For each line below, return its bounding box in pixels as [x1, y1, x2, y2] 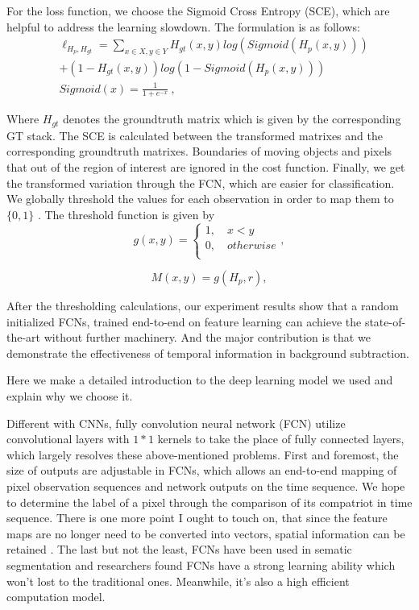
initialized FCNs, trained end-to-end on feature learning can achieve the [6, 313, 362, 330]
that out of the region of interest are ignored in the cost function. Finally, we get [6, 159, 405, 176]
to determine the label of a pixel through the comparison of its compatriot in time [6, 493, 413, 510]
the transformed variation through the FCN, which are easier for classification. [6, 174, 395, 191]
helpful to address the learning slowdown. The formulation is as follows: [6, 18, 360, 35]
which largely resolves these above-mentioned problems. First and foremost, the [6, 446, 399, 463]
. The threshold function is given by [37, 205, 215, 222]
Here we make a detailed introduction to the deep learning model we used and [6, 371, 393, 388]
